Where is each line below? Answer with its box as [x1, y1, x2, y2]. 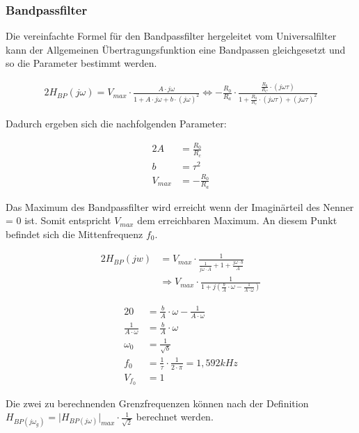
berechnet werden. [136, 409, 214, 424]
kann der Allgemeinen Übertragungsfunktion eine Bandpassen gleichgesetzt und [6, 42, 346, 56]
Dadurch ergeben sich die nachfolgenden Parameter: [6, 116, 227, 131]
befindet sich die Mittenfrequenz [6, 226, 143, 241]
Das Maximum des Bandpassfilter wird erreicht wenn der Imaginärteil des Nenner [6, 199, 354, 214]
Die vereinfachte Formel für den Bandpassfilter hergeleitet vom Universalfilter [6, 29, 337, 43]
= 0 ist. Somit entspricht [6, 213, 111, 228]
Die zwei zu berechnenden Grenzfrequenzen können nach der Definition [6, 395, 309, 410]
